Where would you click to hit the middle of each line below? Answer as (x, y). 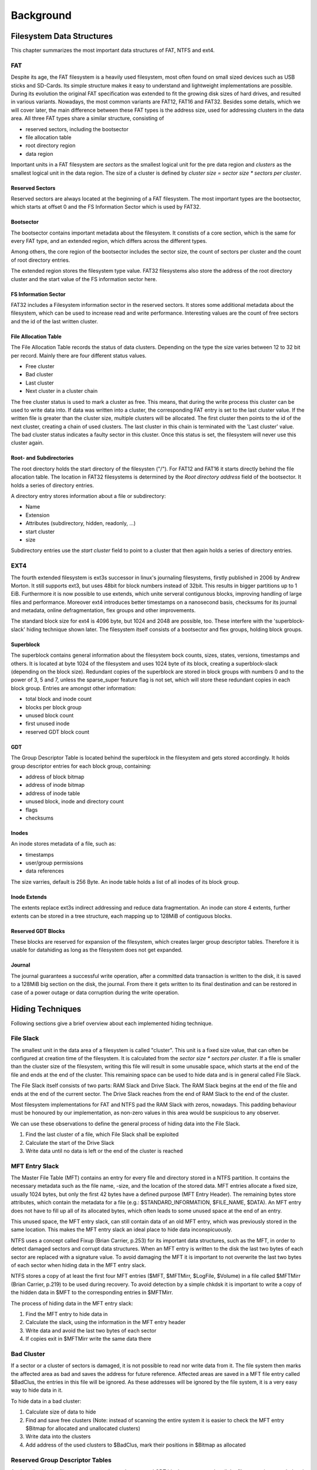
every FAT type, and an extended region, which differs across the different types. (109, 241)
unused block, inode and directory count (75, 801)
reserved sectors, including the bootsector (77, 129)
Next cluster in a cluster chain (62, 391)
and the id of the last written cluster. (54, 321)
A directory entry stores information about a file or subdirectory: (88, 496)
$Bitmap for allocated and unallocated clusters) (83, 1428)
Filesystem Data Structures (62, 36)
